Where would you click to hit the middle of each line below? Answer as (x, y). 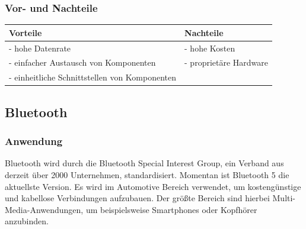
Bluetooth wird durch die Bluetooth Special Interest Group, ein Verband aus (144, 163)
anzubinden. (27, 221)
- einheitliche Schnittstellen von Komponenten (93, 77)
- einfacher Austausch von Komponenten (82, 62)
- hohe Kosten (210, 48)
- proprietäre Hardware (227, 62)
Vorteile (26, 32)
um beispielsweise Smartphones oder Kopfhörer (171, 209)
